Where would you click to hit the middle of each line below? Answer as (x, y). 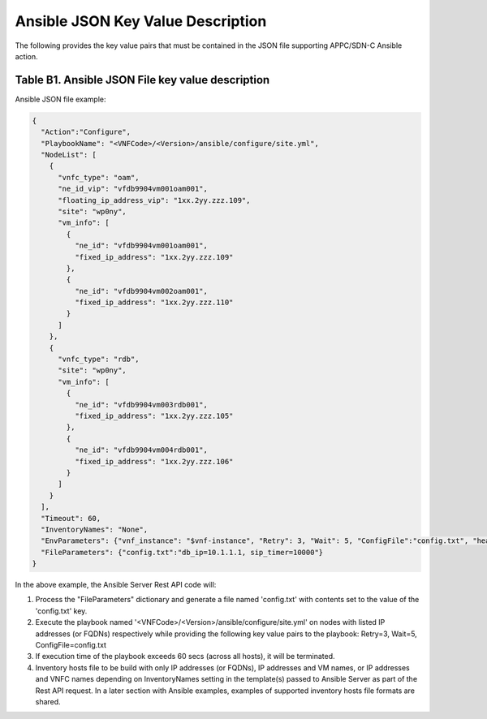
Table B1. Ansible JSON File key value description (142, 80)
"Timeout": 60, (71, 518)
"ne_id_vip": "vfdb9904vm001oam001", (133, 189)
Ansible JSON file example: (60, 99)
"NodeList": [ (69, 155)
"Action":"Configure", (86, 132)
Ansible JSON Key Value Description (141, 21)
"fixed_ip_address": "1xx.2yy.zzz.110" (154, 303)
